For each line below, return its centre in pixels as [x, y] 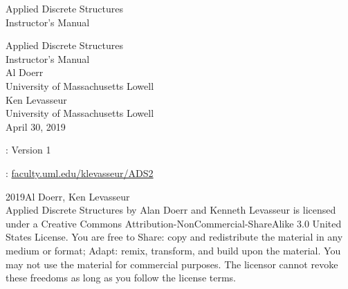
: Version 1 [28, 150]
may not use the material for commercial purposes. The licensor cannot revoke [172, 264]
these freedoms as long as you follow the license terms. [121, 278]
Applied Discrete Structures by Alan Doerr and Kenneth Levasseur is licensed [171, 210]
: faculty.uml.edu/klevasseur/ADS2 [80, 173]
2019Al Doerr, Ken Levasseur [68, 196]
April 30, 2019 [36, 126]
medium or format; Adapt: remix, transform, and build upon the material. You [173, 250]
